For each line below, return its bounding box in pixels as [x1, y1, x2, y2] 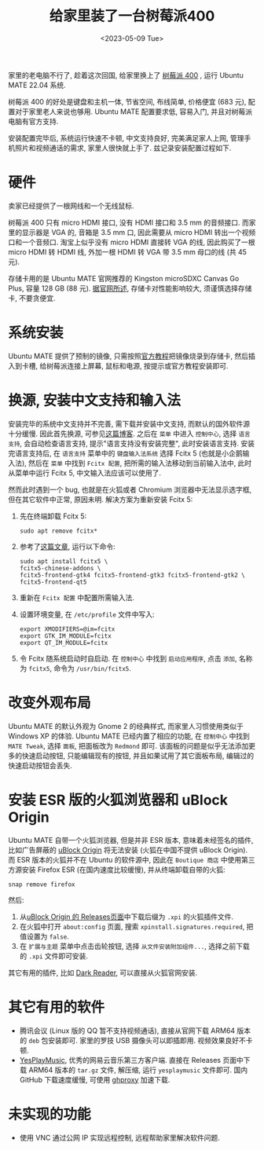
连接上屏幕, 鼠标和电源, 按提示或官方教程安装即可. [66, 361, 229, 370]
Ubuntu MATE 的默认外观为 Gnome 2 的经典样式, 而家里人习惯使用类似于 [8, 721, 244, 731]
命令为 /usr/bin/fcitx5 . [53, 663, 132, 672]
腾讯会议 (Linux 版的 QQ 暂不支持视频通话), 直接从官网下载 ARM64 [19, 1026, 236, 1035]
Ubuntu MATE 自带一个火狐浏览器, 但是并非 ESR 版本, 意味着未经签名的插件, [8, 835, 254, 844]
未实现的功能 [8, 1105, 92, 1123]
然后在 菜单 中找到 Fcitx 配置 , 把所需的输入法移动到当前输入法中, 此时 [28, 458, 252, 467]
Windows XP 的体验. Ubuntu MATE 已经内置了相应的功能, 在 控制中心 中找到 [8, 731, 250, 741]
